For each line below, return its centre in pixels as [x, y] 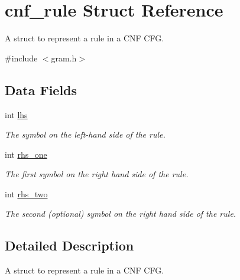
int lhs [16, 114]
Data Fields [41, 89]
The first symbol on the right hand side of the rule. [97, 174]
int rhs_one [26, 154]
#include [21, 58]
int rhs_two [26, 193]
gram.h [64, 58]
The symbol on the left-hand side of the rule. [85, 134]
